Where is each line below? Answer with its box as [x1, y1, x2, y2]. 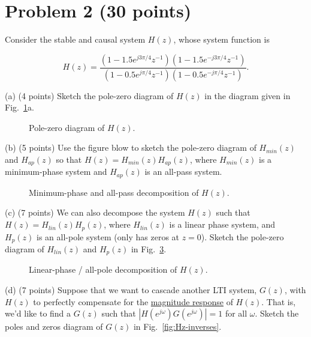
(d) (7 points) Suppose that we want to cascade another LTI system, [5, 284, 257, 296]
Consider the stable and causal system [5, 33, 146, 46]
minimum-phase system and [5, 165, 107, 178]
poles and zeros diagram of [5, 320, 103, 333]
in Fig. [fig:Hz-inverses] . [133, 320, 222, 333]
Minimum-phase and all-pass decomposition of [29, 186, 199, 198]
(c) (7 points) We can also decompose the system [5, 206, 185, 219]
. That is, [261, 295, 296, 308]
